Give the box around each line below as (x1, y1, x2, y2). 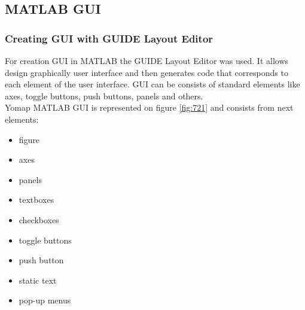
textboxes (19, 193, 54, 206)
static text (19, 273, 57, 286)
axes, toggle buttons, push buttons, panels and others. (5, 89, 203, 102)
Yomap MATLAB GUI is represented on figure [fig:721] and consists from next (5, 101, 294, 114)
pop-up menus (19, 294, 71, 306)
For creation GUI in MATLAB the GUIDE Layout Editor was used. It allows (5, 54, 289, 66)
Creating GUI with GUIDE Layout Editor (5, 31, 213, 45)
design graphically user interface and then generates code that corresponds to (5, 66, 288, 78)
